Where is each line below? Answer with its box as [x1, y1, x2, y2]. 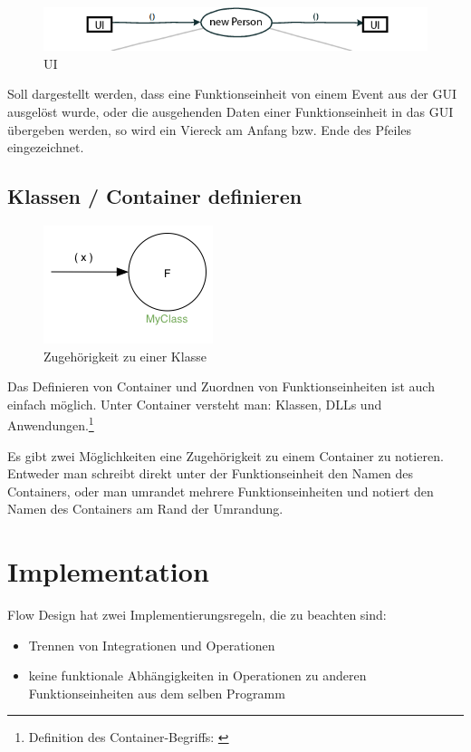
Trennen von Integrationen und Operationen [28, 635, 275, 654]
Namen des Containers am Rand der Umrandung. [7, 499, 284, 518]
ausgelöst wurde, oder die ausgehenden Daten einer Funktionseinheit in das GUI [7, 102, 454, 121]
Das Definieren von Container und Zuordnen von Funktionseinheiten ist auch [7, 377, 435, 396]
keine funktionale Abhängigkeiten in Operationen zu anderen [28, 666, 367, 685]
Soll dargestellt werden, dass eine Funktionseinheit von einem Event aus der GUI [7, 84, 457, 103]
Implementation [7, 553, 209, 590]
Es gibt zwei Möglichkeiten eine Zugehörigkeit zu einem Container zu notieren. [7, 446, 444, 465]
